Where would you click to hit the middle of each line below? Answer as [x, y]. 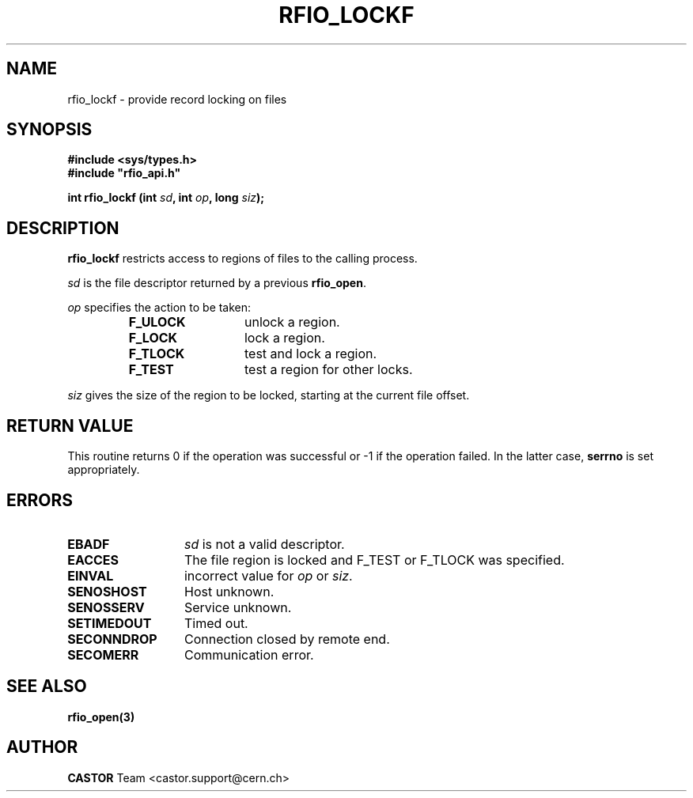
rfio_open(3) [101, 717]
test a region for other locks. [328, 370]
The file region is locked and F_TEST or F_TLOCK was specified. [374, 560]
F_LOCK [153, 338]
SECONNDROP [112, 639]
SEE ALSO [47, 686]
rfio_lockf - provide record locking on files [177, 99]
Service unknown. [238, 607]
